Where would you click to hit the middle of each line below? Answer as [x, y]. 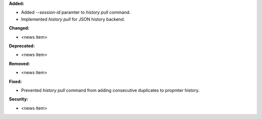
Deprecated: [22, 45]
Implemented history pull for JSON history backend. [73, 19]
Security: [19, 99]
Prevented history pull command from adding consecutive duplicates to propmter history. [110, 90]
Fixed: [15, 81]
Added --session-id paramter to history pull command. [76, 13]
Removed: [19, 63]
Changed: [19, 28]
